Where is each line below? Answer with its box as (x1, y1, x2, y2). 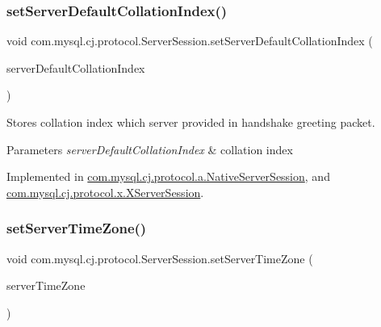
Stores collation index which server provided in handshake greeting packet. (6, 114, 375, 130)
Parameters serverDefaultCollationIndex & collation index (6, 140, 293, 157)
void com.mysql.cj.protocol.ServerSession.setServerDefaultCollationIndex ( (6, 32, 373, 49)
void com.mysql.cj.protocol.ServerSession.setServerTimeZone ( (6, 249, 313, 266)
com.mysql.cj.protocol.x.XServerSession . (6, 183, 204, 200)
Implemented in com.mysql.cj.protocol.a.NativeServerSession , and (6, 168, 330, 185)
